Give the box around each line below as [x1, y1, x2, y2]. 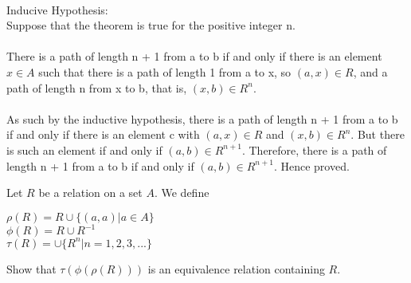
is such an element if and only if [6, 141, 162, 158]
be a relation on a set [38, 184, 143, 201]
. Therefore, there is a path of [241, 141, 387, 158]
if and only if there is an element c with [6, 126, 200, 143]
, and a [353, 63, 388, 80]
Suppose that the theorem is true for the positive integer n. [6, 17, 296, 33]
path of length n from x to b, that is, [6, 79, 187, 96]
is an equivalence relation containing [147, 260, 325, 277]
